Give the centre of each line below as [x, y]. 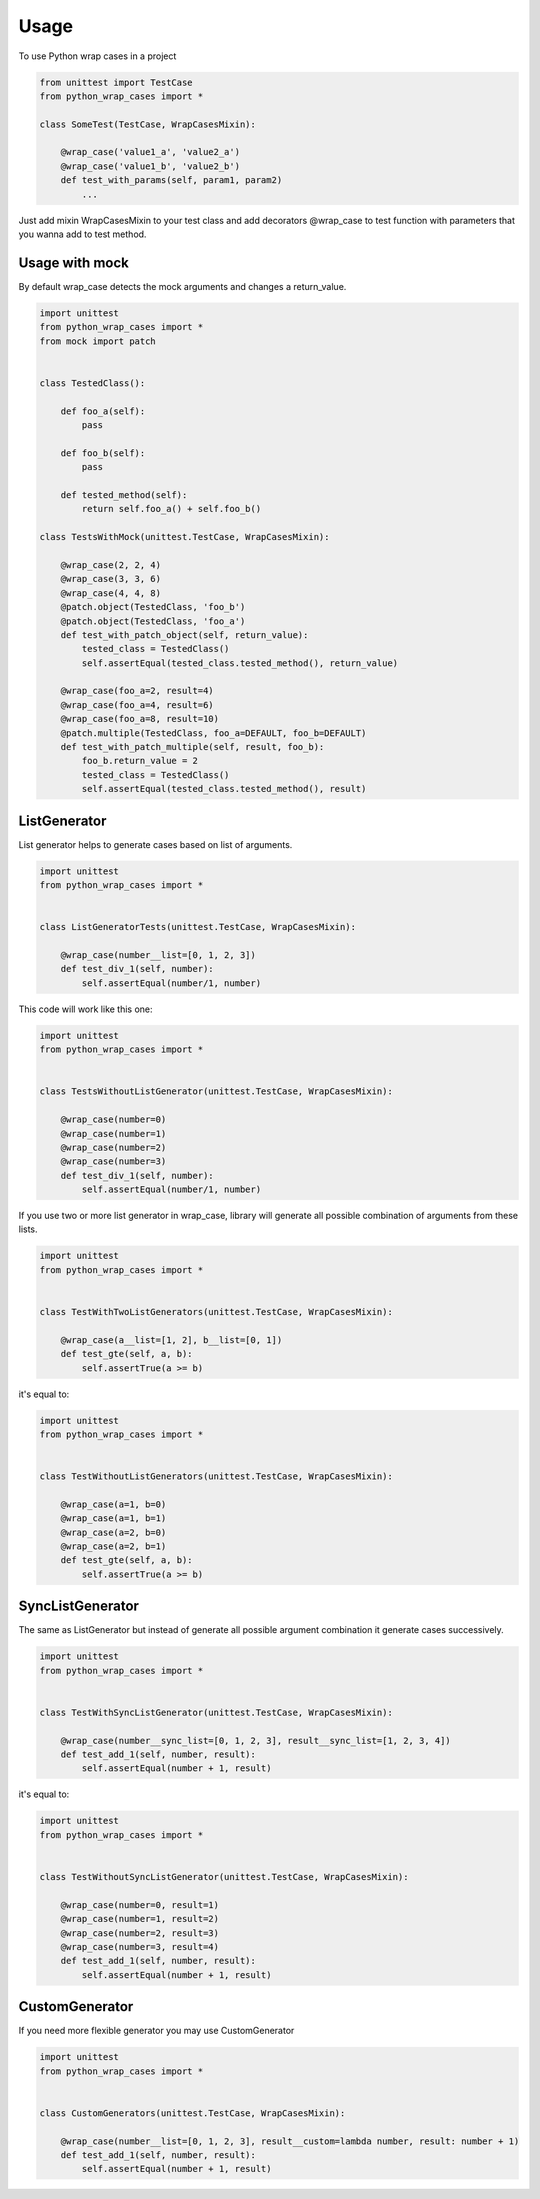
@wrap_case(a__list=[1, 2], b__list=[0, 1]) [171, 1339]
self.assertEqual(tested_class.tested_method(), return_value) [240, 663]
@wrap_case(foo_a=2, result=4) [137, 691]
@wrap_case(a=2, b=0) [113, 1532]
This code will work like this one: [86, 1009]
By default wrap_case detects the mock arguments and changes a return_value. [182, 286]
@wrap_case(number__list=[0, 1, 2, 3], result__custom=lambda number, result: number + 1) [290, 2141]
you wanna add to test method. [82, 234]
